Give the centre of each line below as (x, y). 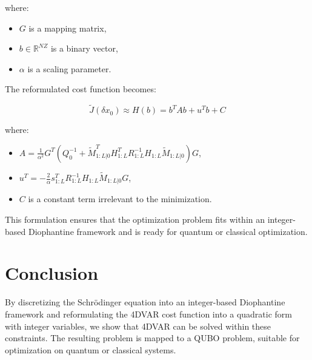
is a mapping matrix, (68, 28)
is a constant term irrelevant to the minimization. (120, 199)
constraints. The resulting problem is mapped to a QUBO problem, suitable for (152, 338)
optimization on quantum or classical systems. (91, 349)
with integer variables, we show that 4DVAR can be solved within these (138, 326)
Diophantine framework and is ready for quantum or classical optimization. (168, 231)
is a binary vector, (84, 48)
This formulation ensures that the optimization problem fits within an (135, 219)
